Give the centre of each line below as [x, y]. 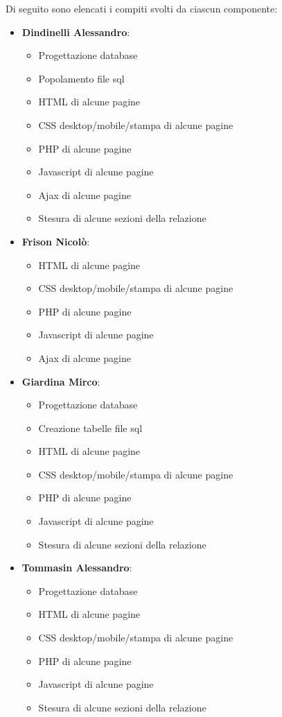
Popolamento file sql [81, 78]
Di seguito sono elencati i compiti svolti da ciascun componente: [142, 8]
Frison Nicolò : [56, 241]
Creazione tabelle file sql [90, 427]
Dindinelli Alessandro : [76, 32]
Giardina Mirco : [61, 381]
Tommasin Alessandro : [77, 568]
